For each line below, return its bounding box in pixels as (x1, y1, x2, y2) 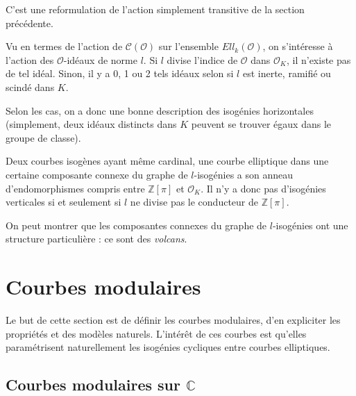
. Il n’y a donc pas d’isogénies (201, 181, 326, 195)
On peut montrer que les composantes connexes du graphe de (6, 217, 267, 232)
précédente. (6, 15, 53, 30)
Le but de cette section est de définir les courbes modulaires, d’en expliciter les (6, 313, 341, 327)
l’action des (6, 52, 54, 67)
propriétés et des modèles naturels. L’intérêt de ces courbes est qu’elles (6, 326, 307, 340)
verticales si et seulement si (6, 195, 121, 209)
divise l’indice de (167, 52, 238, 67)
